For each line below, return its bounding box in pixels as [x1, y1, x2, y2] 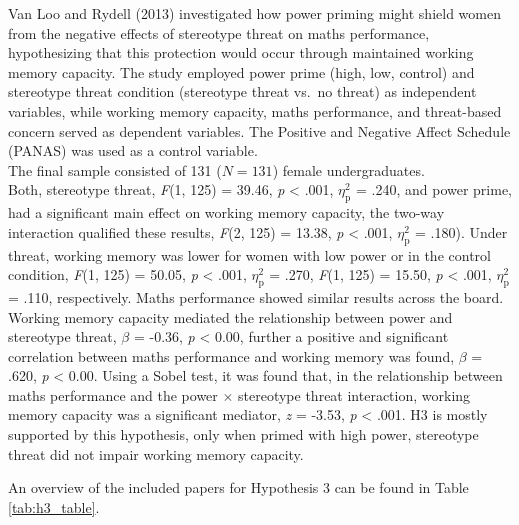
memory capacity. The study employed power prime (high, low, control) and [8, 61, 475, 82]
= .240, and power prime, [355, 179, 513, 200]
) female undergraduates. [272, 159, 425, 180]
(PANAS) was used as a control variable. [8, 140, 258, 161]
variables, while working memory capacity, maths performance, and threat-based [8, 100, 502, 121]
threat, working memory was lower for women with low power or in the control [8, 244, 491, 265]
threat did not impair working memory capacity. [8, 443, 304, 464]
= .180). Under [415, 221, 508, 242]
